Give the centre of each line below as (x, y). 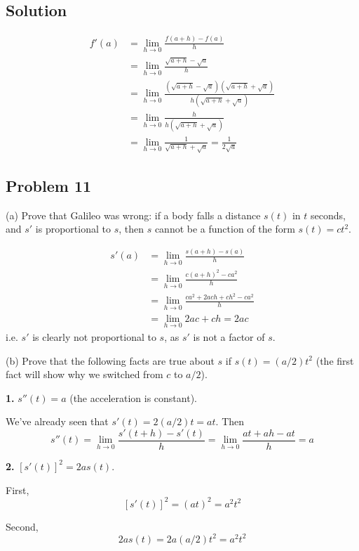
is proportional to (73, 229)
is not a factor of (229, 336)
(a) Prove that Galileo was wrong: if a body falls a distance (133, 215)
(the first (335, 360)
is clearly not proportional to (94, 336)
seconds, (328, 215)
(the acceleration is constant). (133, 397)
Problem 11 (49, 185)
